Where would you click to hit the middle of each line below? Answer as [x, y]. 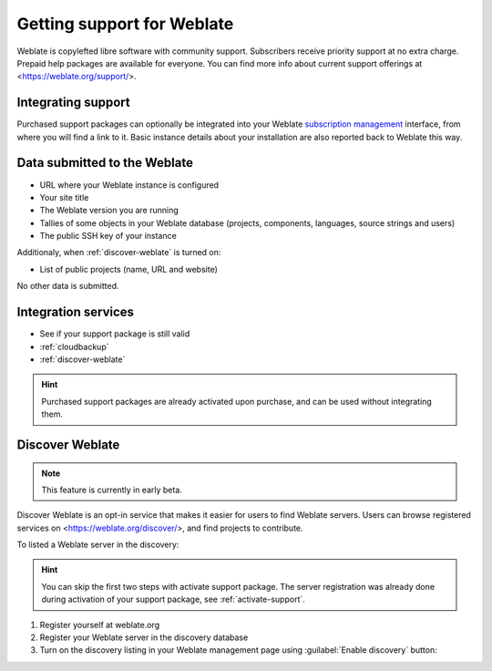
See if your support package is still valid [115, 334]
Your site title [64, 197]
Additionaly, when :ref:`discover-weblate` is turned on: [119, 253]
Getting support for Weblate [125, 24]
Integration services [76, 312]
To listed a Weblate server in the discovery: [98, 545]
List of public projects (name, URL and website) [129, 269]
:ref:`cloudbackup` [74, 346]
